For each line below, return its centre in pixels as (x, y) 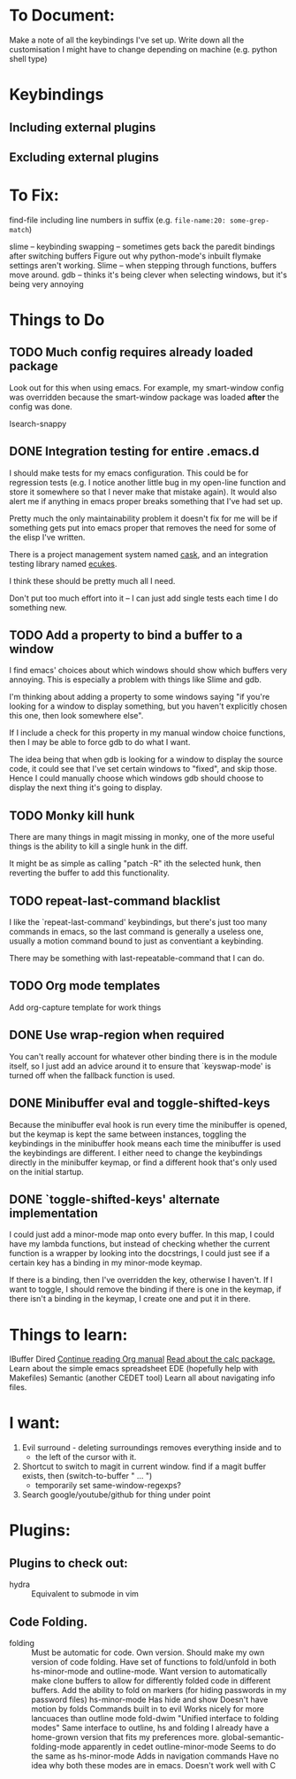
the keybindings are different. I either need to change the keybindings (136, 1153)
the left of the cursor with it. (86, 1457)
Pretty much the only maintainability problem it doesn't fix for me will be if (144, 518)
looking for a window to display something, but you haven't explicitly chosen (148, 706)
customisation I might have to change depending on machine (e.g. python (144, 49)
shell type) (28, 58)
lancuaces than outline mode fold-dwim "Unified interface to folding (155, 1719)
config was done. (41, 406)
